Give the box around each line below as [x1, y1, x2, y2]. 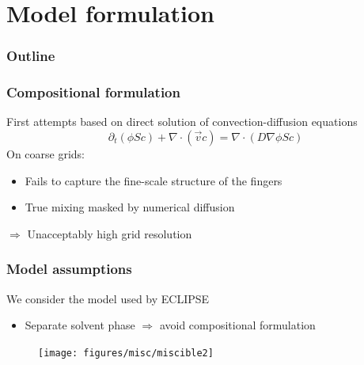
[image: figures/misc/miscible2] [38, 347, 214, 359]
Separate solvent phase [25, 317, 135, 333]
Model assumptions [6, 259, 132, 279]
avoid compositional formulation [159, 317, 316, 333]
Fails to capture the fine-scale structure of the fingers [25, 172, 282, 188]
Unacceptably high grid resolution [27, 225, 192, 241]
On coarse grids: [6, 146, 85, 162]
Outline [6, 46, 55, 66]
